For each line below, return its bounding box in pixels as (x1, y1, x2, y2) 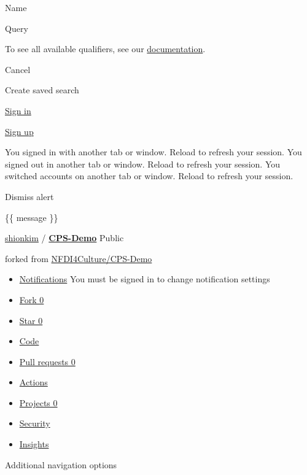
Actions (19, 376, 48, 388)
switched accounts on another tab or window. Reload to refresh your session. (5, 169, 293, 182)
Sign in (5, 104, 31, 117)
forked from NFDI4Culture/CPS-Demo (5, 252, 152, 265)
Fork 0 (19, 293, 44, 306)
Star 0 (19, 314, 43, 326)
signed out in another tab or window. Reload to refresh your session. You (5, 157, 281, 170)
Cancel (5, 63, 31, 75)
